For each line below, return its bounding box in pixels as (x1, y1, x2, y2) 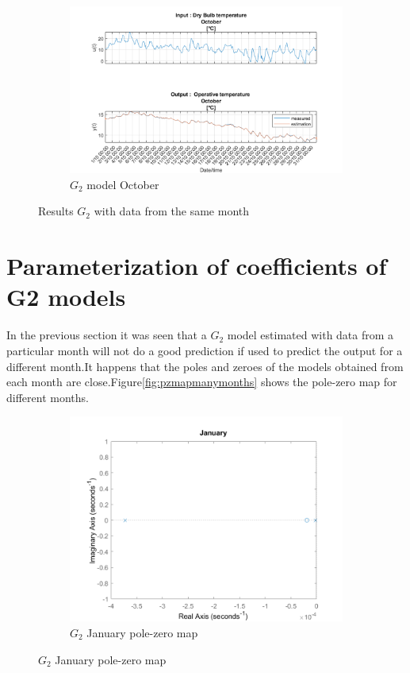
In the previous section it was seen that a (6, 327, 207, 343)
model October (86, 176, 159, 192)
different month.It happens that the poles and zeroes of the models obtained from (6, 358, 404, 374)
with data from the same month (94, 203, 250, 219)
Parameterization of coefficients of (6, 249, 387, 282)
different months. (6, 389, 89, 405)
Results (38, 203, 74, 219)
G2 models (6, 280, 126, 313)
